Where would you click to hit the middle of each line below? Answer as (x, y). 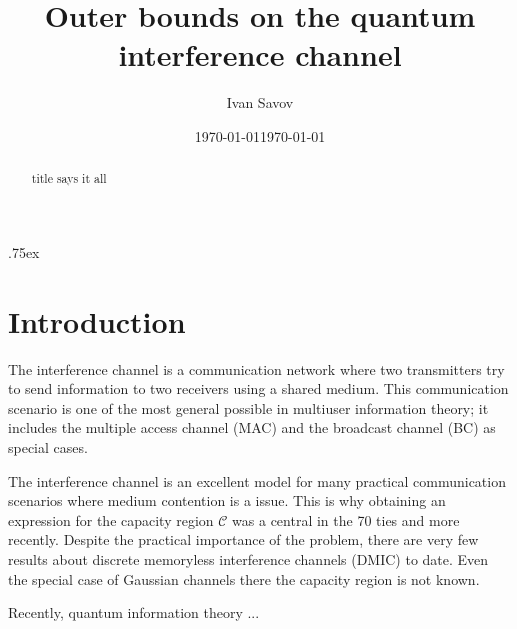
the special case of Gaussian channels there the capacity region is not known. (244, 578)
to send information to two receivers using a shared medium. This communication (258, 388)
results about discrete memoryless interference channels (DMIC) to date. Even (248, 559)
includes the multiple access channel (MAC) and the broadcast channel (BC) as (252, 427)
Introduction (97, 320)
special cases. (48, 447)
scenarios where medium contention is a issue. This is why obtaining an (227, 500)
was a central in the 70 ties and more (346, 519)
